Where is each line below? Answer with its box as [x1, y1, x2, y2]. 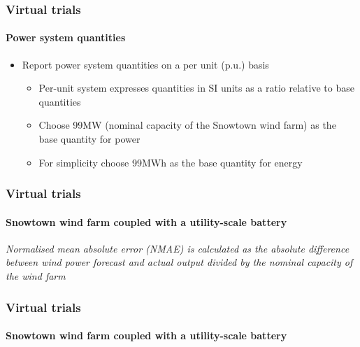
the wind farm [6, 269, 66, 283]
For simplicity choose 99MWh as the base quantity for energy [38, 155, 303, 169]
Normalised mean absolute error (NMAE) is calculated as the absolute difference [6, 241, 350, 255]
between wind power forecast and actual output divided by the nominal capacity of [6, 255, 353, 269]
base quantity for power [38, 132, 141, 146]
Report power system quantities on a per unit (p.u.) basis [22, 57, 269, 71]
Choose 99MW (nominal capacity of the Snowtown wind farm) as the [38, 118, 336, 132]
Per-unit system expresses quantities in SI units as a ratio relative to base [38, 80, 354, 95]
